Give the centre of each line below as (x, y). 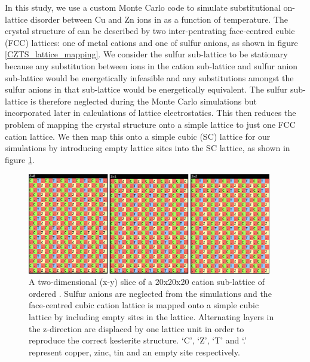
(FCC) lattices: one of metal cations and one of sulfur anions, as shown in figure (151, 42)
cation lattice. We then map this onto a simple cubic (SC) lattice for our (138, 136)
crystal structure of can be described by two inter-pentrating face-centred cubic (150, 31)
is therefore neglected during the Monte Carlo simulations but (143, 101)
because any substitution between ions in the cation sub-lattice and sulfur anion (151, 65)
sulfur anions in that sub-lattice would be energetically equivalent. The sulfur (146, 89)
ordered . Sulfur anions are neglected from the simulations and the (150, 293)
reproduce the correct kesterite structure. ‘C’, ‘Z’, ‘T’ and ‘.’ (138, 340)
